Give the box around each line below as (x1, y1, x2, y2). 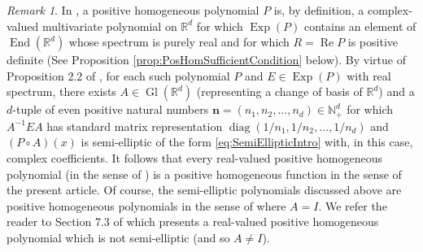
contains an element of (303, 17, 416, 34)
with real (347, 67, 391, 84)
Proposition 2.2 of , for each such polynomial (7, 67, 230, 84)
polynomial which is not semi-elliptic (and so (7, 228, 230, 245)
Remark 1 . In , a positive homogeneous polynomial (7, 2, 259, 18)
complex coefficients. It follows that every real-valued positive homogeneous (7, 150, 382, 167)
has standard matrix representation (46, 117, 223, 134)
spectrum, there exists (7, 83, 116, 100)
